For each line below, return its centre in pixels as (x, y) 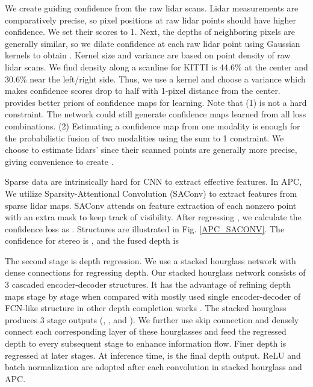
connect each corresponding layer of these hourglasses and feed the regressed (146, 331)
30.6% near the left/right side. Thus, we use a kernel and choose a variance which (155, 79)
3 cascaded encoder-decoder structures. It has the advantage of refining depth (148, 284)
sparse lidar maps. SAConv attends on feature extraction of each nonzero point (151, 205)
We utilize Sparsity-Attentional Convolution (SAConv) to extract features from (151, 193)
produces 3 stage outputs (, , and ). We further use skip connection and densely (152, 319)
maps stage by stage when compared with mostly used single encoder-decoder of (153, 296)
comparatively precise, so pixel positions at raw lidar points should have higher (151, 20)
